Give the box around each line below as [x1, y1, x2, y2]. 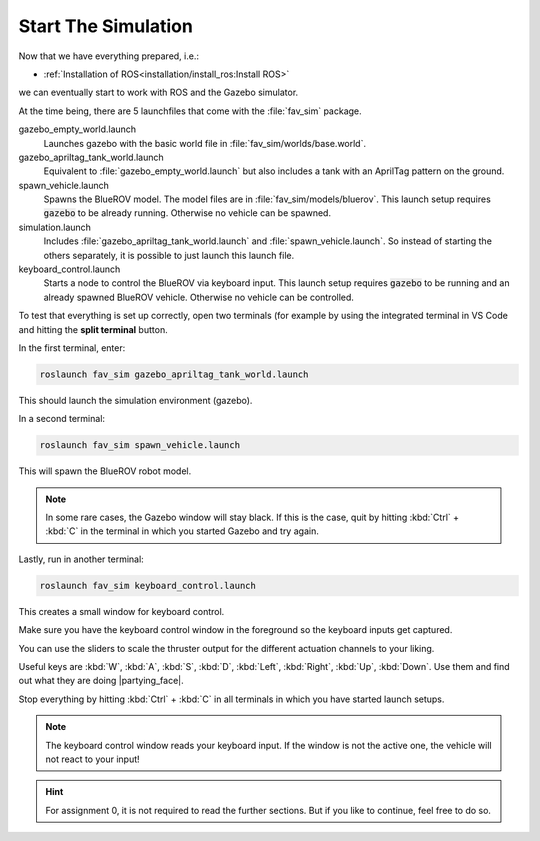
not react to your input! [45, 753, 140, 765]
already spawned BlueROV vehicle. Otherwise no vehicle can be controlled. [43, 291, 355, 303]
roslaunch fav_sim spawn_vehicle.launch [39, 440, 240, 451]
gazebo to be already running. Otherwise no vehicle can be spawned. [43, 207, 332, 219]
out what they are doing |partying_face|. [18, 675, 184, 687]
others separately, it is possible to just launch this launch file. [43, 249, 295, 261]
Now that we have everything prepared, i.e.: [18, 50, 200, 62]
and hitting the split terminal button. [18, 323, 169, 335]
